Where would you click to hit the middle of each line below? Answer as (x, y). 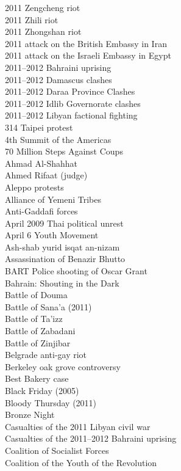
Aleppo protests (34, 187)
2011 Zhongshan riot (43, 31)
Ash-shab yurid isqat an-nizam (62, 246)
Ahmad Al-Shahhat (41, 163)
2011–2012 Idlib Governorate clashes (73, 103)
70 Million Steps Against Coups (64, 151)
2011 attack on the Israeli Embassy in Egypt (88, 55)
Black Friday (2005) (42, 390)
